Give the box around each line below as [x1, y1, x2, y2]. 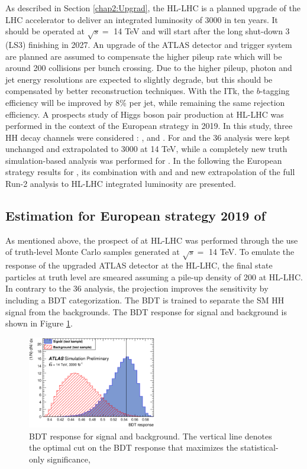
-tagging [260, 85, 290, 97]
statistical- [240, 441, 279, 454]
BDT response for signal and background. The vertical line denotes [29, 429, 272, 442]
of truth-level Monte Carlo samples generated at [5, 245, 180, 258]
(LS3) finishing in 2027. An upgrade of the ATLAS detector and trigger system [5, 38, 292, 50]
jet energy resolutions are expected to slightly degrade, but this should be [5, 73, 273, 85]
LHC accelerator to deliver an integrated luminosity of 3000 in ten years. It [5, 13, 278, 25]
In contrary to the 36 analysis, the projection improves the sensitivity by [5, 282, 269, 295]
